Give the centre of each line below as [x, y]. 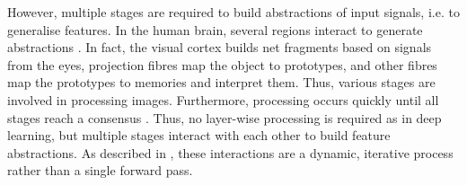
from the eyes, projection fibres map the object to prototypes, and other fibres [222, 64]
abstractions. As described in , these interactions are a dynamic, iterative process [230, 152]
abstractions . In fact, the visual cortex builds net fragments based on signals [220, 47]
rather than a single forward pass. [100, 170]
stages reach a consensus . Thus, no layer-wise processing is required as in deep [225, 117]
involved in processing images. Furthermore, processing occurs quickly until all [223, 99]
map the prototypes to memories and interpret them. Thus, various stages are [221, 82]
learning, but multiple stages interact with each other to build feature [199, 135]
